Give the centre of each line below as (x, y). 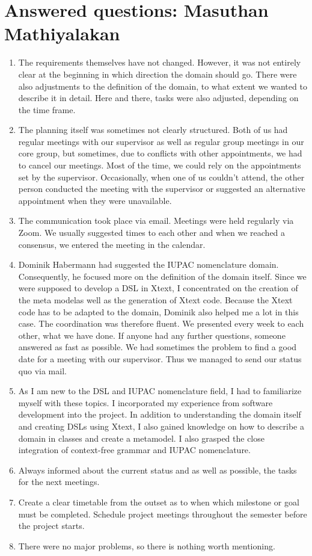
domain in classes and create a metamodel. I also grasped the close (141, 438)
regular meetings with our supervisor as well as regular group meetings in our (161, 141)
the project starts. (51, 526)
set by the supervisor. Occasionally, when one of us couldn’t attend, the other (161, 177)
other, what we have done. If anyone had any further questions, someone (152, 335)
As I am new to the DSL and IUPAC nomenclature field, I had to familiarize (160, 391)
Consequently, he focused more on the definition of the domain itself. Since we (162, 276)
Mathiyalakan (62, 33)
